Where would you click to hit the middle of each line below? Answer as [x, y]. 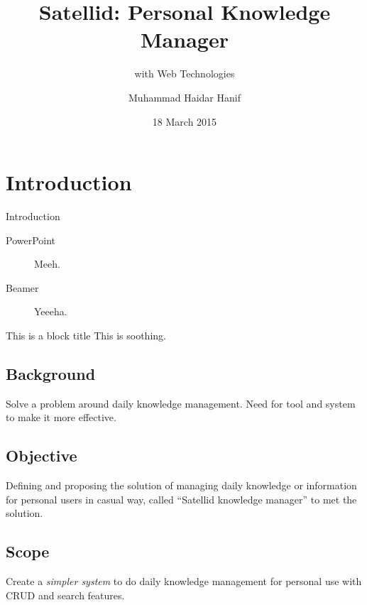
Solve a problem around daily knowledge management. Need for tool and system [181, 403]
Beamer [22, 287]
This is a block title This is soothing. [86, 335]
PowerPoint [31, 240]
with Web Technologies [185, 73]
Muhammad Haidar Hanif [185, 97]
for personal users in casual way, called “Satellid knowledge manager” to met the [181, 499]
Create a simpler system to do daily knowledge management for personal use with [184, 581]
